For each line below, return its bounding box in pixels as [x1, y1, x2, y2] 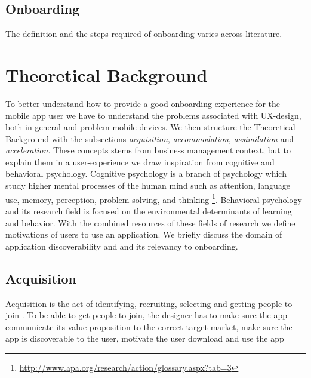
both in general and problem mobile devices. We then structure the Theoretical [5, 121, 295, 133]
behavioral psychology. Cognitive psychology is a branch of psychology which [5, 167, 287, 180]
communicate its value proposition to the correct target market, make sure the [5, 320, 292, 333]
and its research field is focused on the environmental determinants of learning [5, 204, 292, 217]
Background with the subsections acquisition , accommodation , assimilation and [5, 132, 294, 145]
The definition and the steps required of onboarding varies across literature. [5, 27, 282, 40]
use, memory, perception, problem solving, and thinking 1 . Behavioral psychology [5, 191, 302, 205]
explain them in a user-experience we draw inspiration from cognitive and [5, 155, 275, 168]
